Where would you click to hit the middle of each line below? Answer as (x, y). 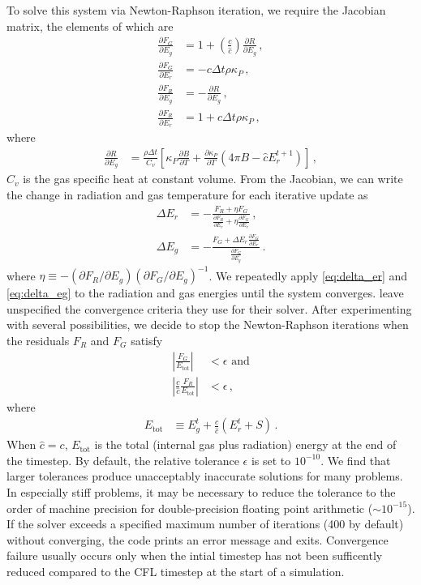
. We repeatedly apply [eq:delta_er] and (308, 275)
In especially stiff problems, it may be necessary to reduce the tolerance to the (201, 492)
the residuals (38, 340)
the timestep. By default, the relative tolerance (123, 460)
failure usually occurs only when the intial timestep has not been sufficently (195, 555)
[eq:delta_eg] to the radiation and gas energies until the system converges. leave (205, 293)
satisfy (147, 340)
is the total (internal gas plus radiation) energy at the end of (245, 444)
